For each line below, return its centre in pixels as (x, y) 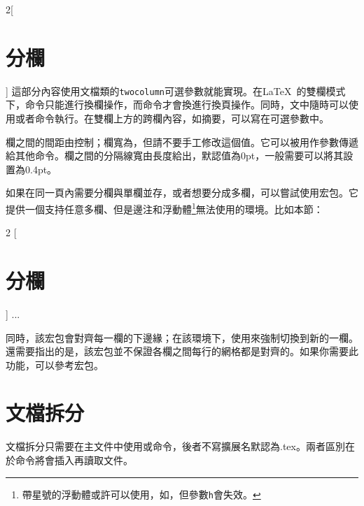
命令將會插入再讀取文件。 (74, 460)
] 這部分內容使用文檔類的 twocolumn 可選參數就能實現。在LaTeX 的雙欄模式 (176, 91)
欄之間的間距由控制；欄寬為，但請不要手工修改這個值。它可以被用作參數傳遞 (182, 142)
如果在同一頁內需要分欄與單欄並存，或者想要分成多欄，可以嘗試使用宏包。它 (182, 193)
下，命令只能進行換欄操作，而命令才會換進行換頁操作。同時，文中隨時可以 (177, 104)
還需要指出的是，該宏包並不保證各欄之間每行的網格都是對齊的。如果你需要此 (182, 351)
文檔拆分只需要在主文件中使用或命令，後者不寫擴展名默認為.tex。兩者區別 (175, 446)
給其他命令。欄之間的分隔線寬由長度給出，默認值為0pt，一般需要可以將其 (175, 156)
